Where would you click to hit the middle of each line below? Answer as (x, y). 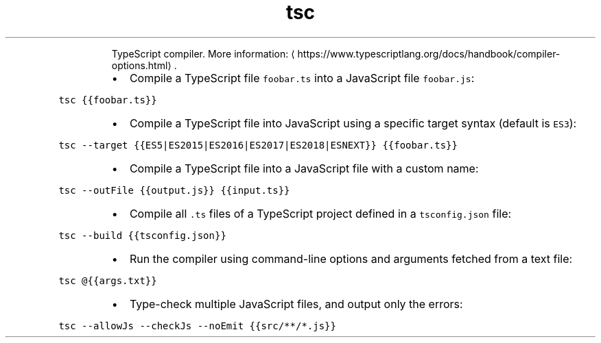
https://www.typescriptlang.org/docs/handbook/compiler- (429, 53)
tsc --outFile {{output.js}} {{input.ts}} (174, 190)
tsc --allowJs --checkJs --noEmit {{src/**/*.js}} (197, 326)
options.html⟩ (141, 65)
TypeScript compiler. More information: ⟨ (203, 53)
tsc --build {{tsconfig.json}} (142, 235)
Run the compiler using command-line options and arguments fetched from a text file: (351, 258)
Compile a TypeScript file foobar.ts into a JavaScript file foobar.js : (302, 78)
